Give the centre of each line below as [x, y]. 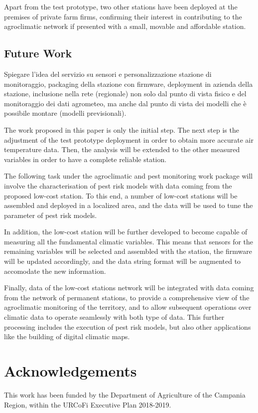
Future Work [38, 53]
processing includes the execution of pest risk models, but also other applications [128, 326]
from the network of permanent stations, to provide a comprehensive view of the [127, 297]
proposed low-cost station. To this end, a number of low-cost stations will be [121, 195]
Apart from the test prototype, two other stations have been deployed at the [121, 6]
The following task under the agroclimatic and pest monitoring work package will [129, 176]
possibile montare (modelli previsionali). [65, 113]
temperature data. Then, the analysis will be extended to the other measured [122, 149]
